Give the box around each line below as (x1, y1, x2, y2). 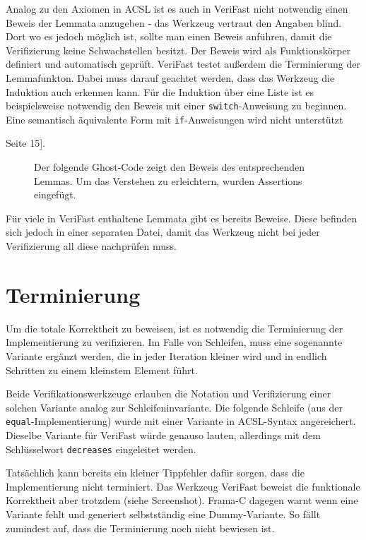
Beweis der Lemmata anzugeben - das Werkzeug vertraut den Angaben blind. (6, 15, 342, 30)
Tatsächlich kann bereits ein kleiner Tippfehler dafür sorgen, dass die (6, 465, 305, 480)
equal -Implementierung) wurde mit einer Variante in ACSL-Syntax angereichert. (6, 414, 356, 428)
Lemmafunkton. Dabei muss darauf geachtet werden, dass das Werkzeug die (6, 70, 335, 85)
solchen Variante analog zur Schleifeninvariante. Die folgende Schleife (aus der (6, 400, 343, 414)
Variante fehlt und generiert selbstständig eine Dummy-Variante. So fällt (6, 507, 321, 521)
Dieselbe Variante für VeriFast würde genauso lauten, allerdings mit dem (6, 427, 321, 442)
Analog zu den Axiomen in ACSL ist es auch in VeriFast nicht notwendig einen (6, 1, 348, 16)
